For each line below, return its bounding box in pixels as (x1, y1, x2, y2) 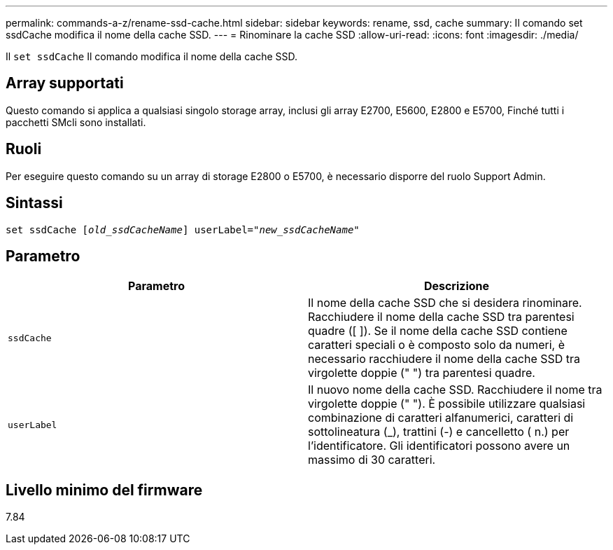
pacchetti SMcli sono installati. (6, 116, 146, 128)
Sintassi (6, 194, 63, 212)
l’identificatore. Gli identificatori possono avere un (308, 439, 570, 453)
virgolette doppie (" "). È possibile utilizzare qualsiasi (308, 397, 586, 411)
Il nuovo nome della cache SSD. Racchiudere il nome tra (308, 383, 603, 397)
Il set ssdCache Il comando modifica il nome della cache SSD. (6, 50, 298, 62)
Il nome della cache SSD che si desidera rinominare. (308, 296, 582, 310)
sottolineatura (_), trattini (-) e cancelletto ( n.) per (308, 425, 570, 439)
